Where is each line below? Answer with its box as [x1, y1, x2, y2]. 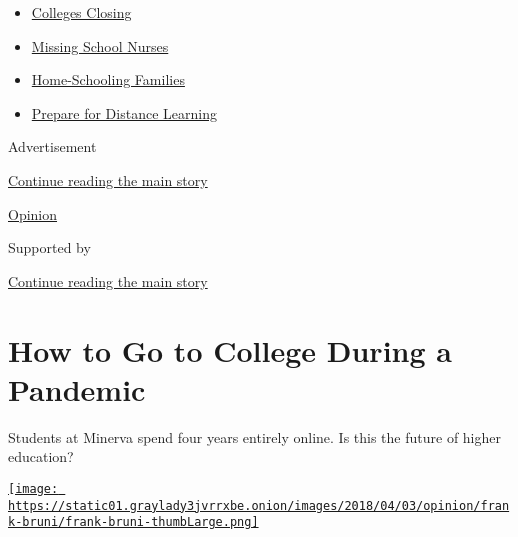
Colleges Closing [31, 2, 132, 22]
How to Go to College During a [8, 329, 452, 370]
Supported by [8, 237, 91, 258]
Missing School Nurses [31, 35, 169, 56]
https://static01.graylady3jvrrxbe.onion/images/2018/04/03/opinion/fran [8, 498, 510, 513]
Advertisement [8, 136, 97, 157]
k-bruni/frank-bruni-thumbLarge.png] [8, 515, 259, 530]
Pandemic [8, 368, 146, 409]
